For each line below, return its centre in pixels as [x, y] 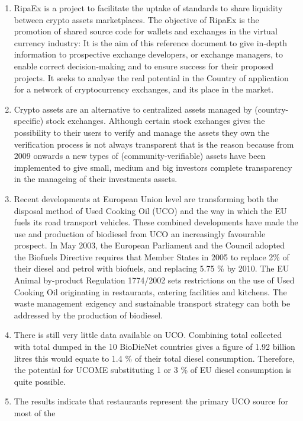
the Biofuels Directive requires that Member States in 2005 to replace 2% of [151, 256]
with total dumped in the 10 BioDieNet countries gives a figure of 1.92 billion [154, 347]
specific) [29, 121]
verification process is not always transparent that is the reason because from [154, 144]
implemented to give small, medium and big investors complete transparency [153, 167]
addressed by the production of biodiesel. [88, 315]
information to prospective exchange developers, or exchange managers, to [149, 54]
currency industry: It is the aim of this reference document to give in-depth [151, 42]
